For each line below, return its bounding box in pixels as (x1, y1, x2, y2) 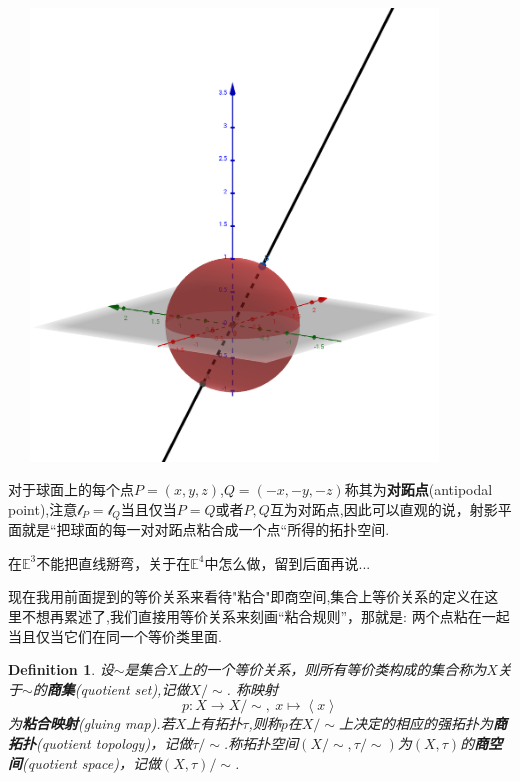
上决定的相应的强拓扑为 (338, 713, 493, 734)
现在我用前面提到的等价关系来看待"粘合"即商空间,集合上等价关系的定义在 (8, 586, 485, 607)
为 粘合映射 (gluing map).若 (8, 713, 175, 734)
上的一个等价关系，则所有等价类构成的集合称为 (178, 659, 487, 680)
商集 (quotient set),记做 (46, 678, 190, 699)
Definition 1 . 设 (8, 659, 114, 680)
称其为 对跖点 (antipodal (344, 479, 493, 500)
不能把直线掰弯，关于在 (36, 552, 191, 573)
